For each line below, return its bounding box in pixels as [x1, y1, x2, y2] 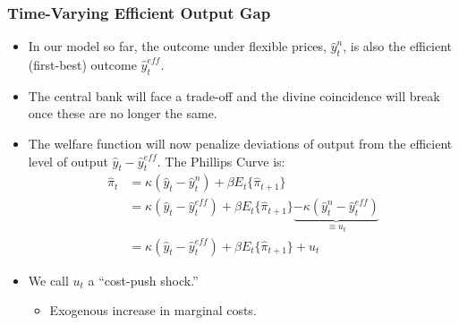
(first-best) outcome [28, 56, 137, 74]
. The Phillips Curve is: [157, 151, 285, 170]
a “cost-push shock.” [88, 270, 199, 289]
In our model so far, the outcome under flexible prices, [28, 37, 327, 56]
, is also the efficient [343, 37, 453, 56]
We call [28, 270, 69, 289]
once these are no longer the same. [28, 104, 217, 123]
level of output [28, 151, 108, 170]
